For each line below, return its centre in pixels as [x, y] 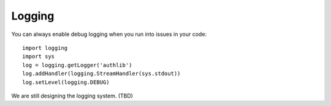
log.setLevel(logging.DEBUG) [66, 82]
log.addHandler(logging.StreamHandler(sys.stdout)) [101, 74]
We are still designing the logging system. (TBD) [72, 96]
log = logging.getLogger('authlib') [77, 65]
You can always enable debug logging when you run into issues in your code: [109, 34]
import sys [39, 57]
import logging [45, 48]
